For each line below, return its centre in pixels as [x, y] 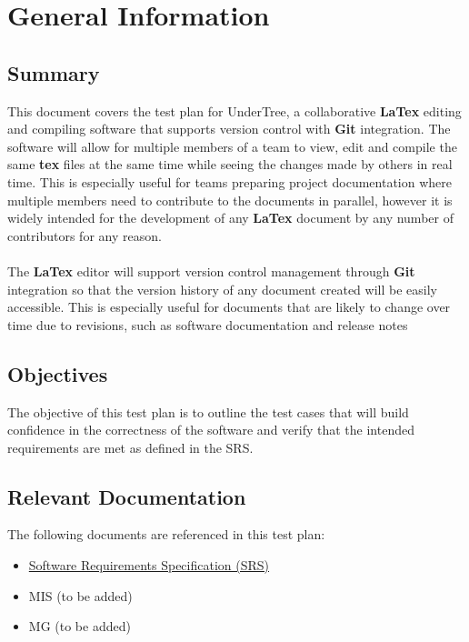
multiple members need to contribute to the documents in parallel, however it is [230, 200]
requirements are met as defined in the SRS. [130, 447]
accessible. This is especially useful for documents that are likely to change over [229, 307]
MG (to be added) [80, 626]
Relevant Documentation [127, 496]
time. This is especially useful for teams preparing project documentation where [230, 181]
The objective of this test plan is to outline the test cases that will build [208, 411]
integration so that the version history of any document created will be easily [222, 289]
